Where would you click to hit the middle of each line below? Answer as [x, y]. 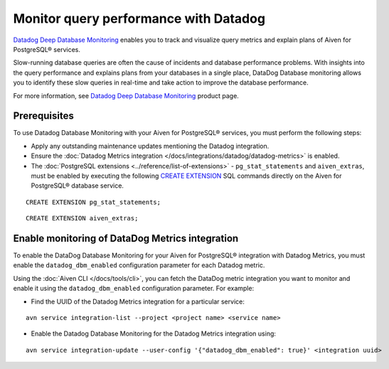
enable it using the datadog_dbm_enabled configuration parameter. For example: [134, 289]
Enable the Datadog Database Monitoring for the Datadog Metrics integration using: [154, 333]
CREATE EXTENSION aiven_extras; [82, 218]
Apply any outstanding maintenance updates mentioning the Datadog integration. [150, 146]
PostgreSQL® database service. [78, 186]
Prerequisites [43, 116]
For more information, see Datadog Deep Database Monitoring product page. [126, 95]
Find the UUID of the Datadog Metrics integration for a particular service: [138, 301]
